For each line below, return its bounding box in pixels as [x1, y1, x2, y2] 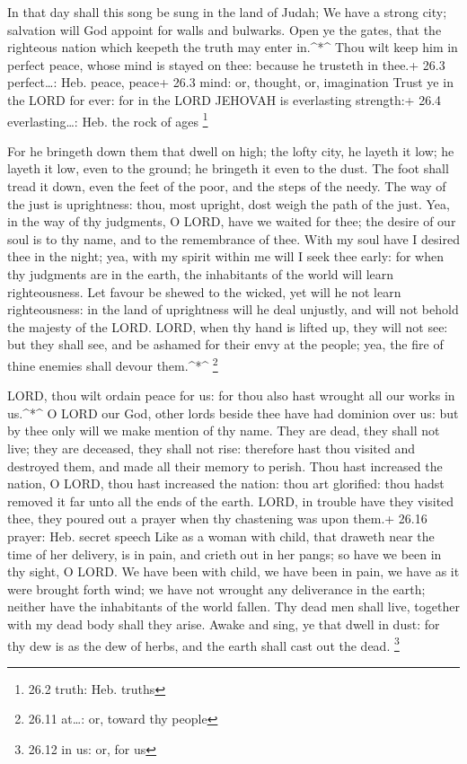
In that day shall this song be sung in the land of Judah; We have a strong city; [7, 3, 447, 21]
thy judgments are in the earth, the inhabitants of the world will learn [7, 264, 394, 283]
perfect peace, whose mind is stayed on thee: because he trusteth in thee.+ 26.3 [7, 55, 445, 74]
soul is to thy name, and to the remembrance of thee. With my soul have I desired [7, 229, 460, 248]
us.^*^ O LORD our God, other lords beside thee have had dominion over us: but [7, 403, 459, 422]
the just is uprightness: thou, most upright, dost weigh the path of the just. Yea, [7, 194, 450, 213]
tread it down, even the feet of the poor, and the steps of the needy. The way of [7, 177, 446, 195]
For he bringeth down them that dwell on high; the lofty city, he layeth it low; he [7, 141, 454, 160]
